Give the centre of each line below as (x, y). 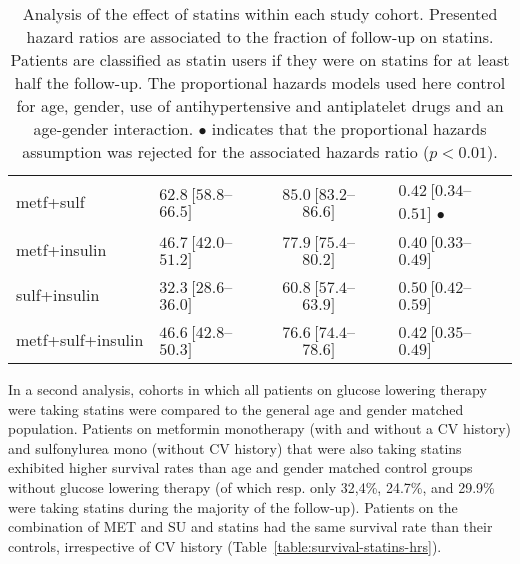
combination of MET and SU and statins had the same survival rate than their (250, 526)
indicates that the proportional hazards (349, 128)
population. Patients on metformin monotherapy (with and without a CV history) (259, 428)
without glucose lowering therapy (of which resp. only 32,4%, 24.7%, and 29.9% (251, 486)
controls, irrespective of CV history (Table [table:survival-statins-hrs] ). (225, 545)
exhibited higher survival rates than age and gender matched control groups (240, 467)
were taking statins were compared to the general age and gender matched (236, 408)
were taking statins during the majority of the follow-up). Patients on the (233, 506)
